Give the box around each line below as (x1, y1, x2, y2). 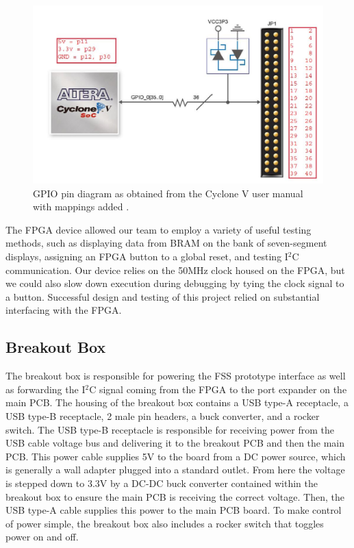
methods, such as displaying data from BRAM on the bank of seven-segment (5, 236, 327, 250)
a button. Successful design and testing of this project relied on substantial (5, 289, 320, 303)
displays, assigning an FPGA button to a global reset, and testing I (5, 249, 288, 263)
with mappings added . (33, 199, 129, 214)
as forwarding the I (5, 382, 86, 396)
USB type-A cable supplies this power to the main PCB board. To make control (5, 503, 342, 517)
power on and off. (5, 530, 79, 544)
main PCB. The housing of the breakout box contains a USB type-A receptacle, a (5, 395, 349, 410)
